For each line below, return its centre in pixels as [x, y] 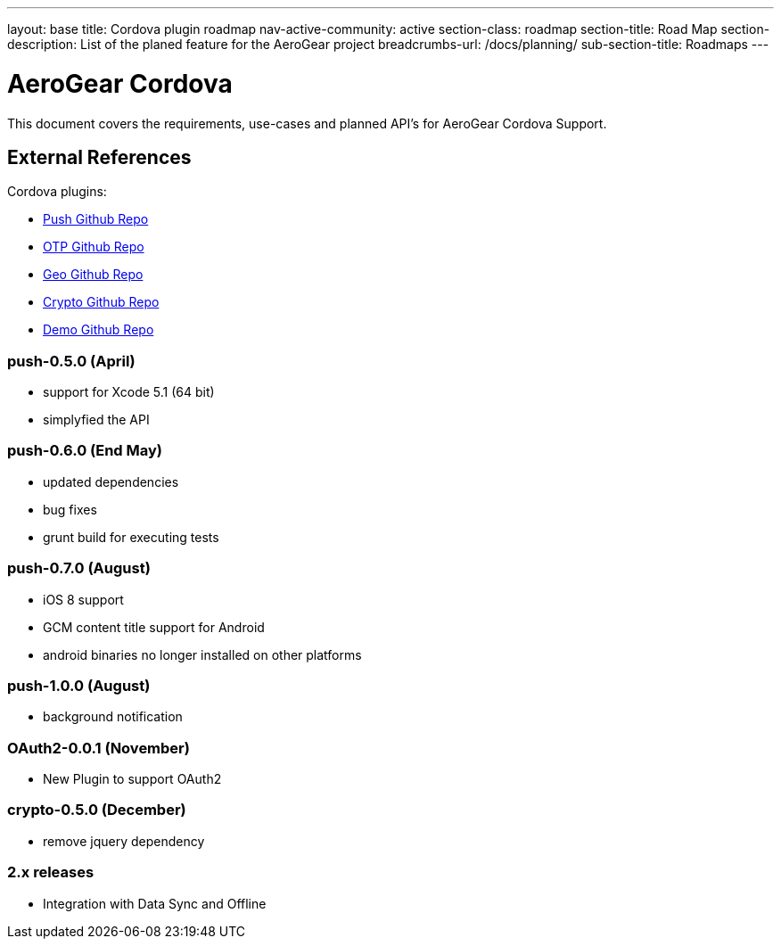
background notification [113, 717]
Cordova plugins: [57, 192]
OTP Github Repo [94, 247]
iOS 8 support [83, 599]
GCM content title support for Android [154, 627]
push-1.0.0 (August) [79, 685]
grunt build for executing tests [131, 537]
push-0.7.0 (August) [79, 568]
